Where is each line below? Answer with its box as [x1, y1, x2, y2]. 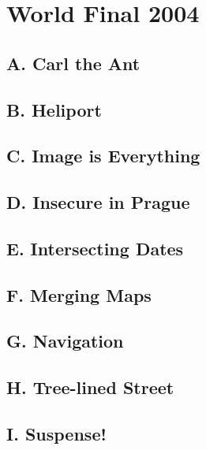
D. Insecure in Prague [6, 190, 190, 214]
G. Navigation [6, 329, 124, 353]
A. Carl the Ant [6, 50, 140, 75]
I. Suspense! [6, 422, 107, 446]
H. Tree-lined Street [6, 375, 174, 400]
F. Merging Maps [6, 282, 152, 307]
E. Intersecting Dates [6, 236, 184, 260]
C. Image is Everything [6, 143, 200, 168]
